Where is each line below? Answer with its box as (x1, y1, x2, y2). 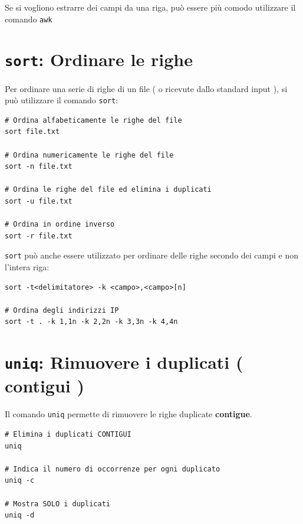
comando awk (5, 12, 52, 25)
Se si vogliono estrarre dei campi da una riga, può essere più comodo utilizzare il (5, 1, 296, 13)
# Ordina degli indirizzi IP (5, 306, 119, 315)
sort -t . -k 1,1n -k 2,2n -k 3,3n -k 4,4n (5, 317, 178, 326)
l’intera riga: (5, 260, 50, 273)
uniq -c (5, 476, 35, 485)
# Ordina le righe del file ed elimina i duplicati (5, 185, 212, 194)
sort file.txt (5, 127, 60, 136)
